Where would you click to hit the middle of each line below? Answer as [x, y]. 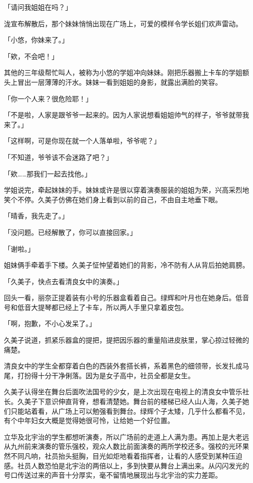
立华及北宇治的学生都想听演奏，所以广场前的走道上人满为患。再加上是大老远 [126, 436]
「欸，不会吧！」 [31, 56]
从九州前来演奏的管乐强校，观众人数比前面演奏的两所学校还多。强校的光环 [123, 446]
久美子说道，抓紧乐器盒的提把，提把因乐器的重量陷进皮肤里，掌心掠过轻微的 [126, 340]
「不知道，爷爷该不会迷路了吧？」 [58, 157]
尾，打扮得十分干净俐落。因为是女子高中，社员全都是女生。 [99, 375]
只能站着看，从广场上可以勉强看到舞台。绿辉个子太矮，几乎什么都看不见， [130, 411]
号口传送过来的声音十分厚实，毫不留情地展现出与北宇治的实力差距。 [113, 475]
